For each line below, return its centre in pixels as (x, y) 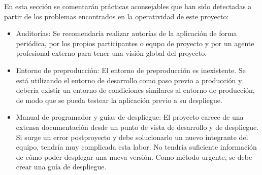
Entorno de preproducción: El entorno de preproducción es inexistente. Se (131, 70)
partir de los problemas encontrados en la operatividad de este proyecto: (117, 16)
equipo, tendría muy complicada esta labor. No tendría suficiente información (136, 147)
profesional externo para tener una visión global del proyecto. (111, 53)
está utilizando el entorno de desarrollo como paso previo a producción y (129, 80)
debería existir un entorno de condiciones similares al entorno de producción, (135, 90)
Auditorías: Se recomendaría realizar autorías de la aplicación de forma (126, 33)
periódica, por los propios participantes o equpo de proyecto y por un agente (135, 43)
